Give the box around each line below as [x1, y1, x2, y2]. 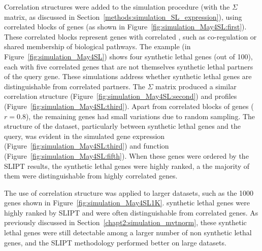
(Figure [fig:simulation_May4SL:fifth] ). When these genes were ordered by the [4, 150, 249, 161]
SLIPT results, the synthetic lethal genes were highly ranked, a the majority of [4, 160, 250, 171]
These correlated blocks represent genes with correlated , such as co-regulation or [4, 31, 257, 42]
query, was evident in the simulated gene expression [4, 130, 165, 141]
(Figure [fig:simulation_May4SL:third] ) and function [4, 140, 169, 151]
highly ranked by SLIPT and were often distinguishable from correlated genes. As [4, 207, 258, 218]
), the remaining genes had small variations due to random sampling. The [25, 111, 255, 121]
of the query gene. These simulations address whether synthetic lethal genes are [4, 71, 252, 82]
